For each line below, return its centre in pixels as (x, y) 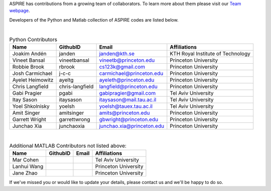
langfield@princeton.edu (128, 86)
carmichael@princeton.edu (131, 73)
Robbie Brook (28, 67)
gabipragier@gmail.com (127, 93)
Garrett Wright (29, 119)
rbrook (67, 67)
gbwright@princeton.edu (128, 119)
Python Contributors (33, 39)
